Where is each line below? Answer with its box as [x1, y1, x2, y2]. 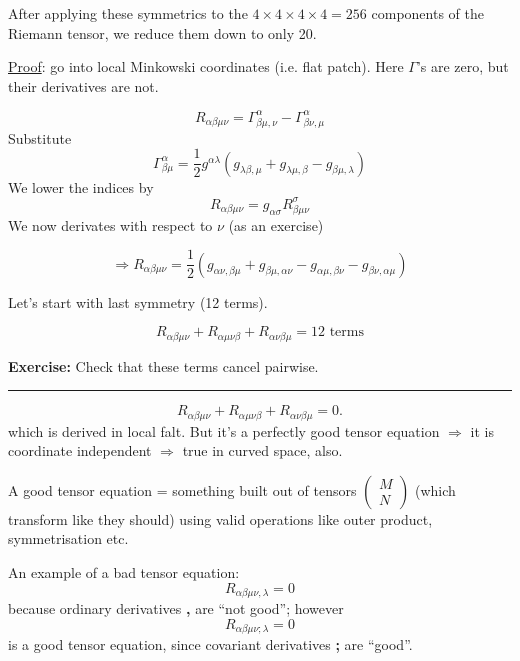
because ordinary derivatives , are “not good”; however [8, 598, 344, 619]
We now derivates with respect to [8, 214, 213, 235]
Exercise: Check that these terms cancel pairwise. [8, 355, 319, 376]
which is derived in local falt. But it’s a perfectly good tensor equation [8, 420, 440, 441]
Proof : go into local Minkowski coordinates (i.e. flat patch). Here [8, 56, 404, 77]
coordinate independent [8, 440, 152, 461]
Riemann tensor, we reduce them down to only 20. [8, 22, 317, 43]
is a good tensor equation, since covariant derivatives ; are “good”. [8, 634, 413, 655]
